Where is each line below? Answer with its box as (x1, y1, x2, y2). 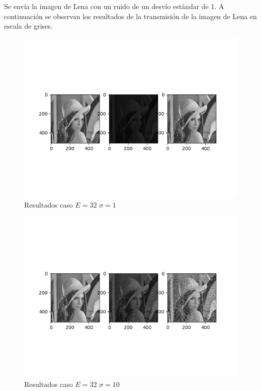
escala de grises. (4, 21, 53, 31)
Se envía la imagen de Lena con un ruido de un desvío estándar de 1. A (4, 1, 224, 11)
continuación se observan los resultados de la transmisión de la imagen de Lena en (4, 11, 257, 21)
